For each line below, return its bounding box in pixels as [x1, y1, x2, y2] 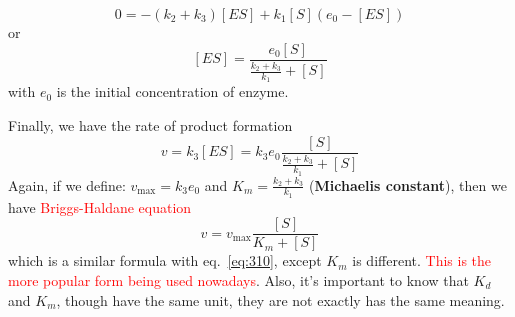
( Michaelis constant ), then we [309, 174, 507, 195]
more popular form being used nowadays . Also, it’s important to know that [8, 269, 469, 290]
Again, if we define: [8, 174, 126, 195]
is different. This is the [352, 250, 492, 271]
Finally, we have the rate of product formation [8, 115, 293, 136]
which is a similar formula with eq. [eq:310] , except [8, 250, 322, 271]
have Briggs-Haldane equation [8, 196, 192, 217]
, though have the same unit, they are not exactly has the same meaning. [56, 289, 505, 310]
